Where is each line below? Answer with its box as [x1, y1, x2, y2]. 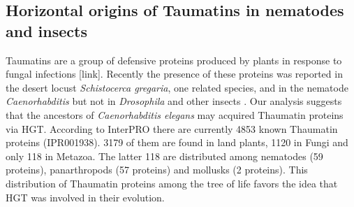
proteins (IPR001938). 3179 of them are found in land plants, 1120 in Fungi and [6, 135, 348, 150]
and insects [6, 20, 87, 41]
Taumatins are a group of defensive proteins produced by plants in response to [6, 52, 342, 67]
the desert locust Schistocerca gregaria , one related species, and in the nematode [6, 80, 348, 94]
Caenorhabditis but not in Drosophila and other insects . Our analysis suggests [6, 94, 342, 108]
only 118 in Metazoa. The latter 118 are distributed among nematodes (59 [6, 148, 323, 163]
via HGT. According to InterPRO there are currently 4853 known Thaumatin [6, 121, 338, 136]
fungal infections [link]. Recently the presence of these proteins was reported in [6, 66, 343, 81]
